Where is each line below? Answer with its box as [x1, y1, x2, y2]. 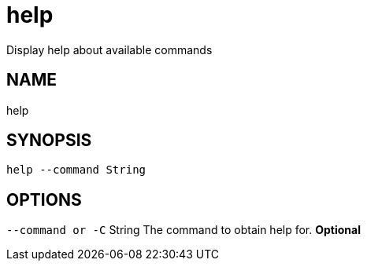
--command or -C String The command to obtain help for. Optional [6, 223, 361, 237]
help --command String [6, 163, 146, 177]
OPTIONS [6, 189, 82, 210]
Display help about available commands [6, 42, 213, 57]
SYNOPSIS [6, 130, 92, 151]
